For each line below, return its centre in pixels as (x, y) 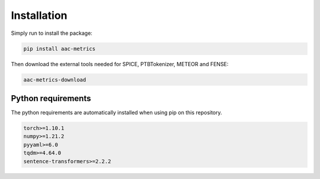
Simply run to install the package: (52, 33)
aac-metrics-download (55, 79)
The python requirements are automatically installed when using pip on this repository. (116, 113)
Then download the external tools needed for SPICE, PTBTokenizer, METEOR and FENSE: (120, 64)
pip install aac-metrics (60, 48)
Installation (39, 15)
